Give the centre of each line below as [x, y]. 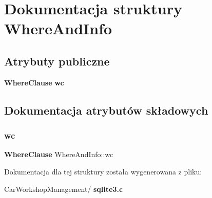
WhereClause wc [34, 82]
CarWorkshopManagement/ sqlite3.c [64, 189]
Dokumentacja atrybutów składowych [106, 110]
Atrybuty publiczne [57, 61]
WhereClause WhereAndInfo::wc [59, 154]
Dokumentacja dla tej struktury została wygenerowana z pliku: [103, 171]
